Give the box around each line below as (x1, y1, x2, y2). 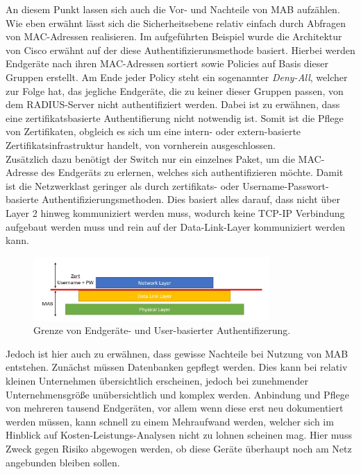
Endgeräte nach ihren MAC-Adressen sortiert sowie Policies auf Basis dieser (6, 56, 328, 71)
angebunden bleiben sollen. (6, 455, 120, 469)
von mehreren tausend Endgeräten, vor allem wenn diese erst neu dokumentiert (6, 401, 344, 415)
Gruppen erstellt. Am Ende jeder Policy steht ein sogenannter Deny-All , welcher (6, 69, 348, 84)
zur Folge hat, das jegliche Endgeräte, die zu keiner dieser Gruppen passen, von (6, 83, 344, 98)
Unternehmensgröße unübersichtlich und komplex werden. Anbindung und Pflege (6, 387, 349, 401)
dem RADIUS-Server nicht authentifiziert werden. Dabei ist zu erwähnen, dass (6, 97, 340, 112)
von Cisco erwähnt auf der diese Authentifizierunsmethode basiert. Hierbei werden (6, 42, 355, 57)
